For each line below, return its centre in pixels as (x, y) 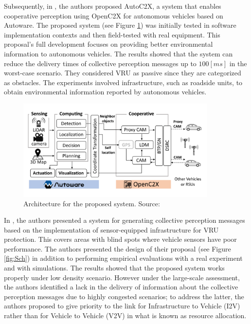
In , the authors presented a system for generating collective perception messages (125, 220)
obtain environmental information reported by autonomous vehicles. (105, 92)
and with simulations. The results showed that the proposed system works (114, 268)
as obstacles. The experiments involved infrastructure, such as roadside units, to (123, 82)
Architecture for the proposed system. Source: (92, 204)
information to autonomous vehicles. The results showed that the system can (118, 53)
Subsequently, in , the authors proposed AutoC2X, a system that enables (113, 6)
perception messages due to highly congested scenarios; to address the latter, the (124, 296)
